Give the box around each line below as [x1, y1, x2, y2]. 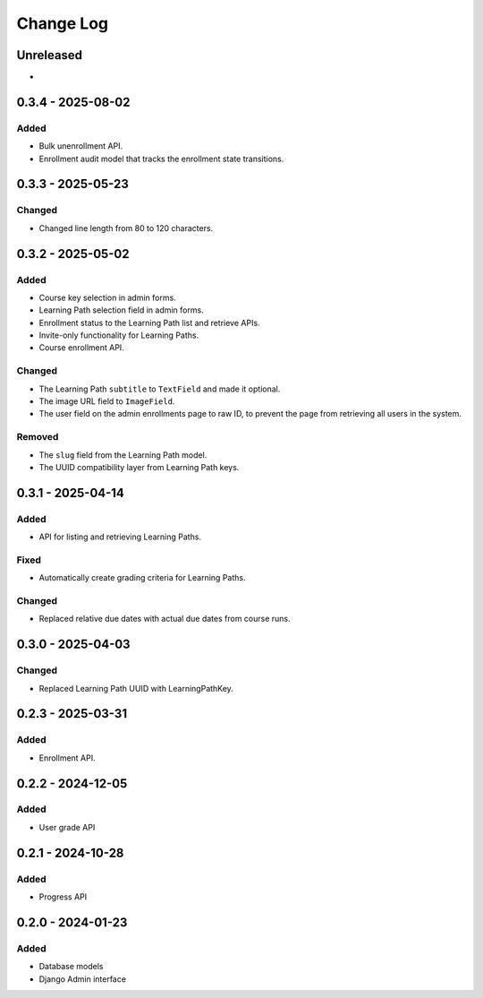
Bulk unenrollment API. [38, 141, 123, 151]
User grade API [38, 822, 96, 832]
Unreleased [16, 47, 83, 63]
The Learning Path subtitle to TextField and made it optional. [38, 383, 281, 394]
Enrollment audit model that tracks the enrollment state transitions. [38, 153, 284, 164]
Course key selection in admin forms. [38, 292, 176, 303]
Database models [38, 961, 104, 972]
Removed [16, 431, 59, 443]
